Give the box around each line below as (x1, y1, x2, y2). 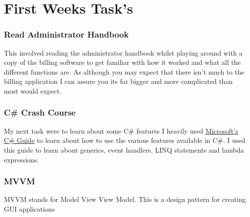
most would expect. (4, 85, 62, 96)
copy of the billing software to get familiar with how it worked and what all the (4, 57, 241, 67)
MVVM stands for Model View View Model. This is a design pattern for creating (4, 194, 246, 204)
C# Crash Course (4, 106, 76, 118)
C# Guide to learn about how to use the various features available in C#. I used (4, 135, 246, 145)
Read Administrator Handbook (4, 28, 129, 40)
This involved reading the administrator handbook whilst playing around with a (4, 47, 243, 58)
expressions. (4, 154, 39, 164)
